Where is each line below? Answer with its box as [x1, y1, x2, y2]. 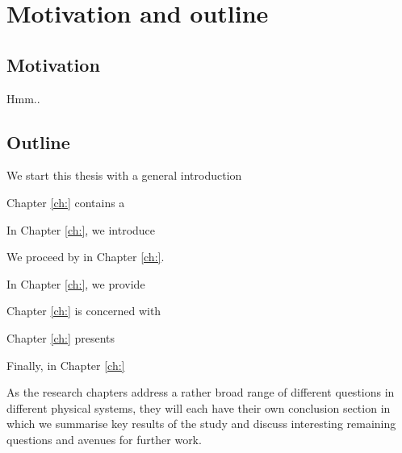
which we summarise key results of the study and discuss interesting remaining [6, 415, 396, 432]
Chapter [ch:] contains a [6, 193, 125, 210]
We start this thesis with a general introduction [6, 167, 242, 184]
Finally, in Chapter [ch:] [6, 356, 125, 373]
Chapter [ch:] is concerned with [6, 302, 161, 319]
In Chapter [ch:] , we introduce [6, 221, 156, 238]
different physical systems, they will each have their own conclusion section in [6, 399, 391, 416]
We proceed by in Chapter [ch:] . [6, 248, 165, 265]
